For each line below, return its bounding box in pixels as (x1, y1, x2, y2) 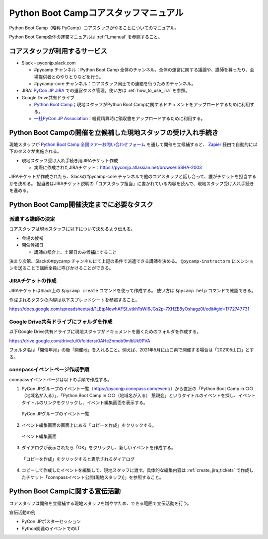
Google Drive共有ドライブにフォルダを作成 (9, 318, 113, 325)
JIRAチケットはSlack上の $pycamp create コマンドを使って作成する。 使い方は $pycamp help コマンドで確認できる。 (9, 288, 256, 294)
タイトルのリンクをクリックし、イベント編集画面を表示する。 (21, 400, 148, 405)
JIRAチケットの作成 (9, 277, 57, 284)
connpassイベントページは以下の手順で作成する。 (9, 376, 112, 382)
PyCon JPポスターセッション (21, 519, 81, 525)
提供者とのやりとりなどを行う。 (38, 73, 104, 79)
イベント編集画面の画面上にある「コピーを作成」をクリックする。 (21, 422, 156, 428)
